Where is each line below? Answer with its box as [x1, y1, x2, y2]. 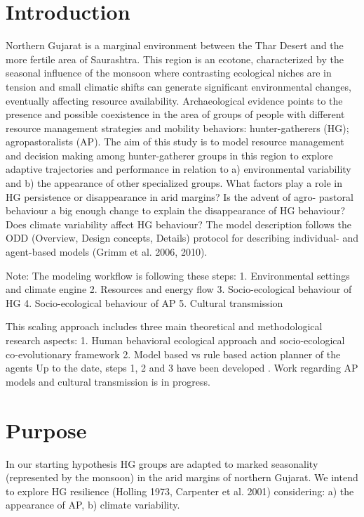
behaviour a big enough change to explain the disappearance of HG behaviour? [6, 203, 346, 218]
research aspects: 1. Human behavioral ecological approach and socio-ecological [6, 333, 345, 347]
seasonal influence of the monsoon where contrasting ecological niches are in [6, 65, 332, 80]
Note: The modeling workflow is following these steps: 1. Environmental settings [6, 268, 350, 282]
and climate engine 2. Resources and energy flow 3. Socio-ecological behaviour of [6, 282, 352, 296]
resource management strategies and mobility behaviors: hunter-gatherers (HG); [6, 120, 349, 135]
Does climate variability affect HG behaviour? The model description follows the [6, 216, 351, 231]
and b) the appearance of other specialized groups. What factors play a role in [6, 176, 342, 190]
